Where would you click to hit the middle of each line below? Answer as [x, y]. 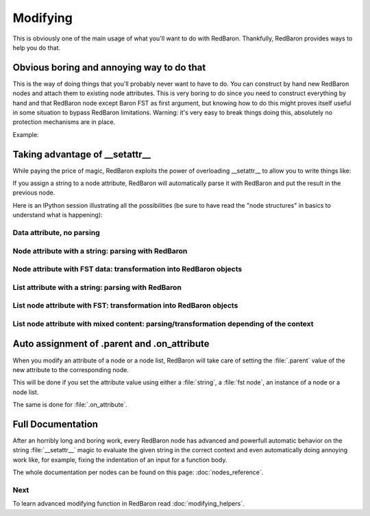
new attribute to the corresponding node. [71, 369]
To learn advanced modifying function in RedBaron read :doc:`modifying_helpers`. [128, 504]
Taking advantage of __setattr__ [82, 154]
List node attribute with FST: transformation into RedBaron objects [125, 306]
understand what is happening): [58, 215]
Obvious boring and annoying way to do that [109, 67]
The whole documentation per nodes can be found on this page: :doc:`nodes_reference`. [138, 472]
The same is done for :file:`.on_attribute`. [70, 405]
